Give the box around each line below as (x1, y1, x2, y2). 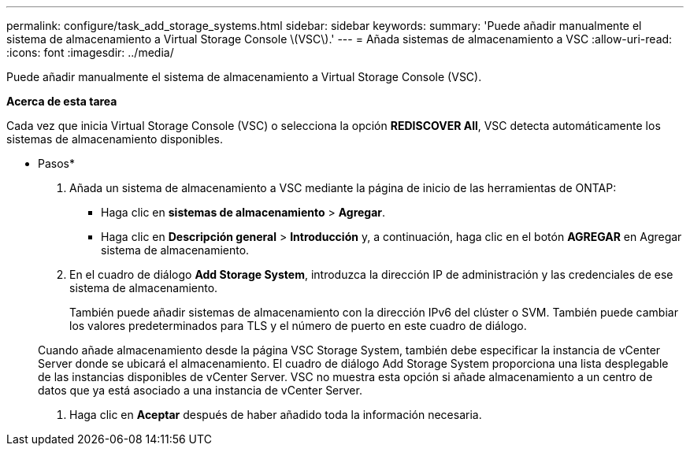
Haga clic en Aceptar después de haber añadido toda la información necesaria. (69, 408, 482, 421)
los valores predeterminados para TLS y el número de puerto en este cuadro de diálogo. (69, 319, 527, 332)
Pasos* (38, 157, 75, 170)
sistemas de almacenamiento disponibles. (6, 132, 223, 146)
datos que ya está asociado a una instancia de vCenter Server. (38, 383, 362, 397)
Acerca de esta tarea (6, 94, 117, 108)
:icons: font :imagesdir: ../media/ (6, 46, 174, 59)
